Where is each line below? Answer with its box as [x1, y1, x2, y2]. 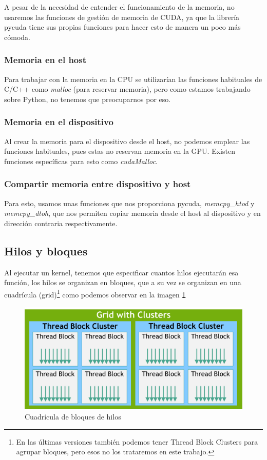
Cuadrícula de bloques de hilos [25, 411, 121, 422]
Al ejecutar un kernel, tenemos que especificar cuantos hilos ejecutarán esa [4, 267, 239, 277]
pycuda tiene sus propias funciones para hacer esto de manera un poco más [4, 22, 241, 32]
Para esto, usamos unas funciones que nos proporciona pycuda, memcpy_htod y [4, 197, 255, 208]
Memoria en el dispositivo [4, 115, 113, 128]
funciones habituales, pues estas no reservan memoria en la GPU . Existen [4, 146, 235, 156]
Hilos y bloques [4, 243, 88, 258]
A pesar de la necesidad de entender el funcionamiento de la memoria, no [4, 2, 235, 12]
